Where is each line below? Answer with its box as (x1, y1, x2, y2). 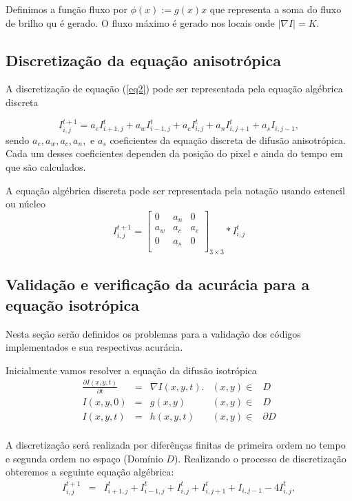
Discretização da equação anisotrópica (6, 49, 281, 70)
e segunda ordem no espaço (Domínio (6, 451, 163, 465)
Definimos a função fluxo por (6, 2, 127, 16)
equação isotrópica (6, 294, 139, 315)
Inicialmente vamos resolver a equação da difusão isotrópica (6, 362, 257, 377)
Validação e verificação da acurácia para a (6, 274, 310, 295)
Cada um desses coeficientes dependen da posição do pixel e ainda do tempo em (6, 146, 343, 161)
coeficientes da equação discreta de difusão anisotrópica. (110, 132, 346, 147)
